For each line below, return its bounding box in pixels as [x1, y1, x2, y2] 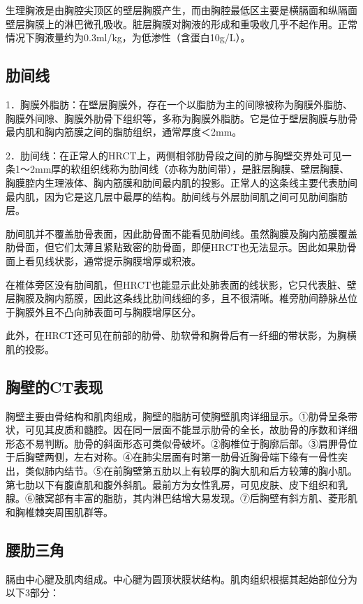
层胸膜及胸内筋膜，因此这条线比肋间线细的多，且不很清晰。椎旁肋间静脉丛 [6, 291, 348, 305]
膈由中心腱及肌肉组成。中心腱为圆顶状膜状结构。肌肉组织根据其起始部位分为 [6, 571, 357, 586]
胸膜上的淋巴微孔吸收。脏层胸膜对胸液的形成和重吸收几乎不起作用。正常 [24, 16, 357, 31]
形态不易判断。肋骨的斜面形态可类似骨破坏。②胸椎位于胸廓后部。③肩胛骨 [6, 436, 348, 450]
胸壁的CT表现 [6, 375, 103, 397]
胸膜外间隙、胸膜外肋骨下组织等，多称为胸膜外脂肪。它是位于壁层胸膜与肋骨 [6, 110, 357, 125]
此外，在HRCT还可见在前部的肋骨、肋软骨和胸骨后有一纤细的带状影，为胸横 [6, 328, 357, 343]
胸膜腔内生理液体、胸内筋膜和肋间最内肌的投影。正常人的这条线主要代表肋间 [6, 175, 357, 189]
